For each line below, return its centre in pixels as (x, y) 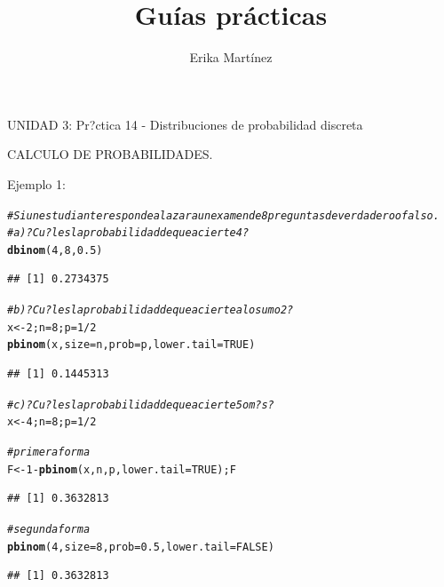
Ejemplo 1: (36, 183)
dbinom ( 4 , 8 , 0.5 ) (55, 250)
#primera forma (49, 452)
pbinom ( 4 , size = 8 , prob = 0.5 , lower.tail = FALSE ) (141, 547)
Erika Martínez (231, 57)
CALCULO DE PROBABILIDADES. (110, 154)
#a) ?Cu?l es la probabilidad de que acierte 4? (128, 233)
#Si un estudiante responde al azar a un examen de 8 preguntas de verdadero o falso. (223, 215)
